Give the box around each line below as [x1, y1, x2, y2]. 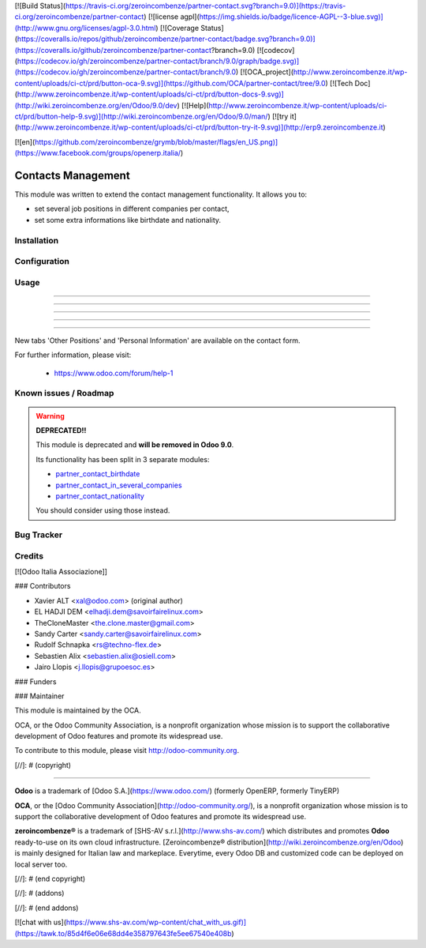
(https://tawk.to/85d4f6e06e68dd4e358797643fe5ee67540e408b [14, 928, 232, 938]
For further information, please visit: [14, 350, 132, 359]
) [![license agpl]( [143, 12, 200, 21]
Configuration [14, 256, 70, 267]
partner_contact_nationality [55, 491, 145, 501]
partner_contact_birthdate [55, 469, 140, 479]
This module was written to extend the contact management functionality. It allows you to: [14, 190, 308, 199]
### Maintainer [14, 691, 65, 701]
